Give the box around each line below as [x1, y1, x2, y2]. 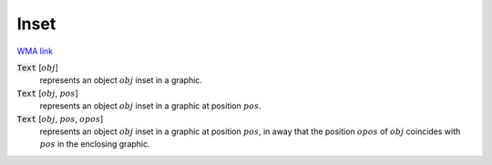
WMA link [16, 46, 54, 57]
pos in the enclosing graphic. [39, 139, 150, 150]
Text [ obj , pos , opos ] [16, 113, 104, 124]
